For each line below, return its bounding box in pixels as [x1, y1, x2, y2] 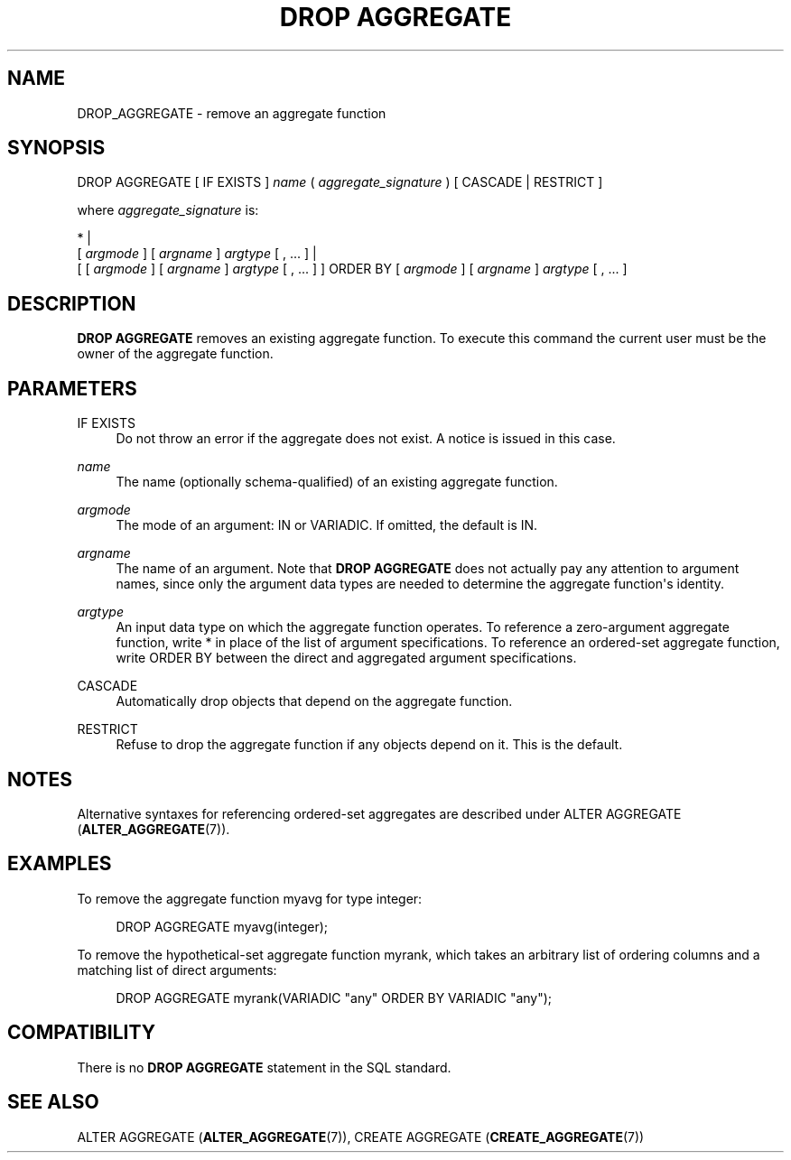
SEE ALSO [7, 1090, 99, 1114]
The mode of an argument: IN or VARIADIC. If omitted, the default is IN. [116, 517, 538, 534]
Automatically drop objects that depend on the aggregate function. [116, 693, 513, 710]
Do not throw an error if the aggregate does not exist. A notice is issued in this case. [116, 431, 616, 447]
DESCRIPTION [7, 292, 136, 315]
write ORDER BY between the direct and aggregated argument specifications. [116, 650, 577, 666]
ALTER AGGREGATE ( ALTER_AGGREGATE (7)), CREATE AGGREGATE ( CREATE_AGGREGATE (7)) [77, 1128, 645, 1145]
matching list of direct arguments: [77, 961, 277, 978]
